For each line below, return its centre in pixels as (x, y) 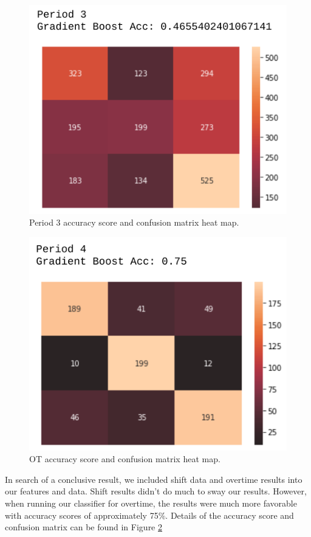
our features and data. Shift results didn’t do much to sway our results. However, (156, 491)
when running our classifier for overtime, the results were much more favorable (151, 503)
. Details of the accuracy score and (230, 515)
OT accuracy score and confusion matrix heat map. (125, 459)
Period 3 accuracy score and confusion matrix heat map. (134, 222)
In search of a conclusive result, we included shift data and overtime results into (154, 479)
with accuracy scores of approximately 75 (82, 515)
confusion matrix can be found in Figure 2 (84, 527)
